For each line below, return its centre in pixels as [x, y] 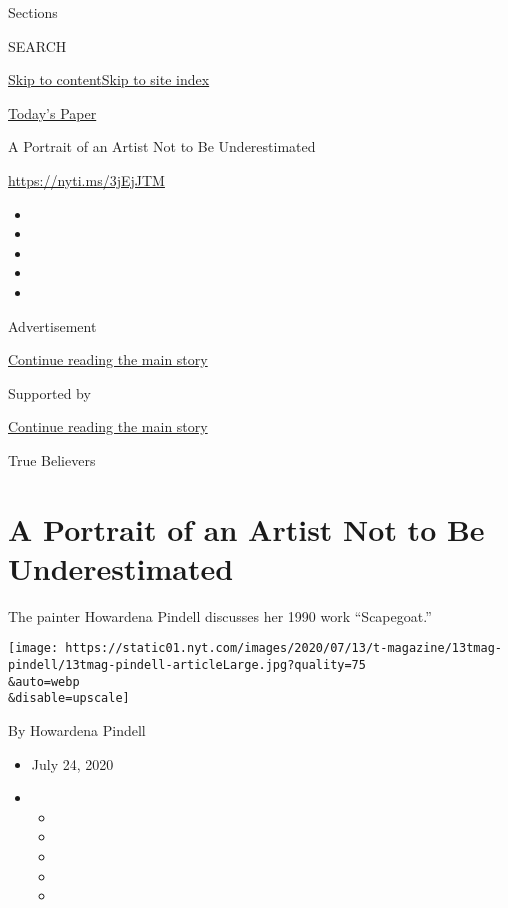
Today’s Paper [52, 112]
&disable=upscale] [69, 698]
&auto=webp [44, 681]
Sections [33, 12]
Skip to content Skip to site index [109, 79]
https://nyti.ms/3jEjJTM [86, 179]
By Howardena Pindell [77, 730]
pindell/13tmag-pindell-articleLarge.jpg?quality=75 [187, 665]
